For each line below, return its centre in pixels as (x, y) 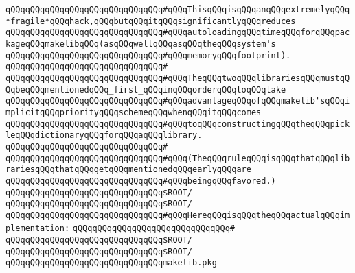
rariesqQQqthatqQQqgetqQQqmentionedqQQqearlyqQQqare (128, 170)
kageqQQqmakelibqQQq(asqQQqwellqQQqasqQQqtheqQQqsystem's (141, 44)
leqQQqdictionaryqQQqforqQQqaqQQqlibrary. (104, 135)
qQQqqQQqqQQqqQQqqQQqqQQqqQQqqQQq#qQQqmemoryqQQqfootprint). (148, 55)
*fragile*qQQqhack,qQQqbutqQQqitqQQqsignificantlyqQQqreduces (151, 21)
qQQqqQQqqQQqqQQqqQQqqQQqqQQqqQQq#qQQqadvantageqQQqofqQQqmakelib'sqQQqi (178, 101)
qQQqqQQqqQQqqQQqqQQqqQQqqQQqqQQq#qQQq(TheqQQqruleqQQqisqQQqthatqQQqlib (178, 158)
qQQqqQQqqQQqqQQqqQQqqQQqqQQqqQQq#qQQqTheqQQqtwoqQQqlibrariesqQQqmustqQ (178, 78)
